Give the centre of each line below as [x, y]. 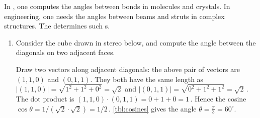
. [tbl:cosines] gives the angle [153, 108]
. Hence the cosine [218, 99]
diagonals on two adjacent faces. [65, 52]
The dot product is [45, 99]
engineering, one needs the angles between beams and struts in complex [114, 16]
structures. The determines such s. [57, 26]
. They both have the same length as [147, 79]
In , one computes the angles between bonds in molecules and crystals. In [117, 6]
